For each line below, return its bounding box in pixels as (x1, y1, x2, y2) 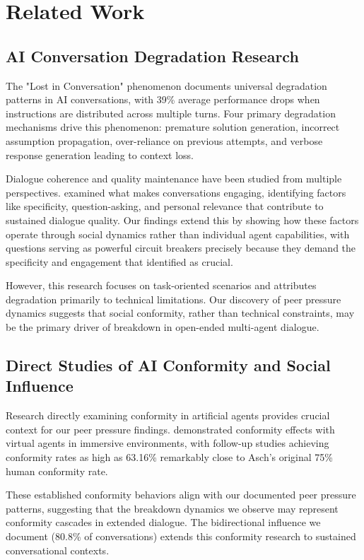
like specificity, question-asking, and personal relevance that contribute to (6, 199, 324, 214)
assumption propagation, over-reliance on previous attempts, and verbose (6, 133, 323, 148)
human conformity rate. (6, 463, 108, 478)
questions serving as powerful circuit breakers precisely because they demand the (6, 240, 356, 255)
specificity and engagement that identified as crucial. (6, 254, 233, 269)
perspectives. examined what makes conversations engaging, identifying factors (6, 185, 346, 199)
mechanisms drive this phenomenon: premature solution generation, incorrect (6, 119, 340, 134)
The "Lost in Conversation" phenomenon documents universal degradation (6, 78, 327, 93)
